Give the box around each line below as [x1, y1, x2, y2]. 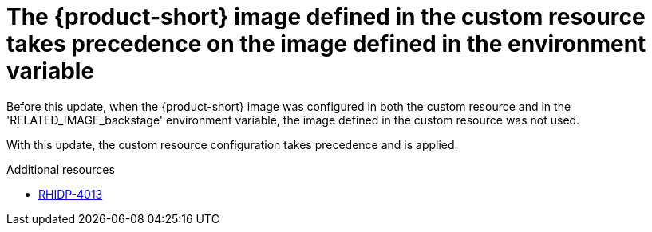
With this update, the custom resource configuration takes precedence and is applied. [6, 137, 458, 151]
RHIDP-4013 [38, 187, 103, 201]
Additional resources [6, 162, 115, 176]
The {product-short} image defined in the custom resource [6, 3, 646, 30]
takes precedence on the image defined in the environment [6, 30, 646, 57]
